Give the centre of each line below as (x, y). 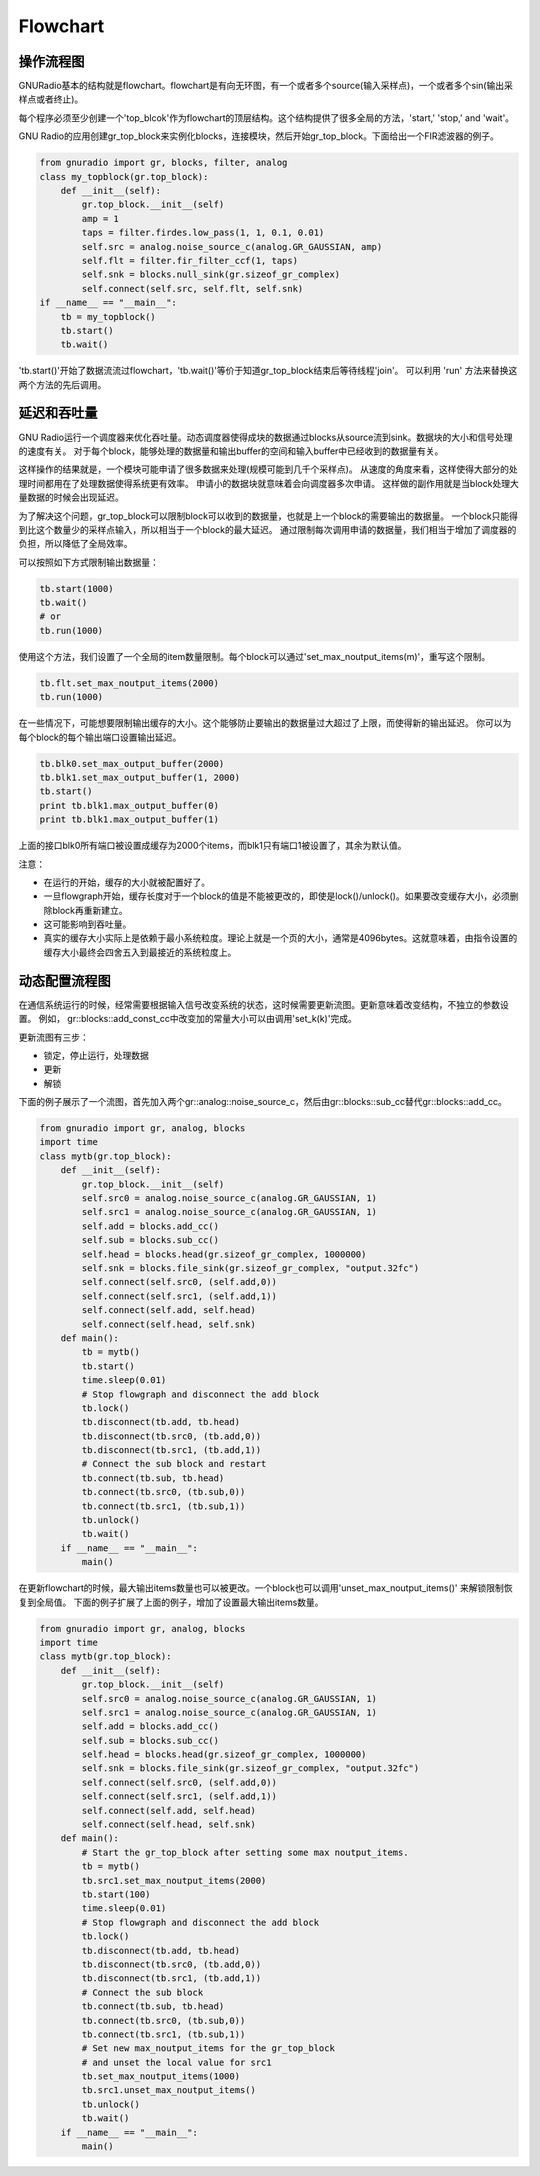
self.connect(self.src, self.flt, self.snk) (192, 288)
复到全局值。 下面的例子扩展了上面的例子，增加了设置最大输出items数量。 (171, 1602)
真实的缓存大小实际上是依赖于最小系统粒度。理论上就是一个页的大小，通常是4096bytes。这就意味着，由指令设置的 (280, 938)
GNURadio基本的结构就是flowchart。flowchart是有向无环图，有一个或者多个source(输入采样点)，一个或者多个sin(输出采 (266, 86)
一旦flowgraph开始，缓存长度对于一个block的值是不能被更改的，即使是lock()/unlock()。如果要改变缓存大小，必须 (276, 896)
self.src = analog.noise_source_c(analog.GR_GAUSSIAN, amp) (232, 246)
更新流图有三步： (53, 1037)
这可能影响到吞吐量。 (87, 924)
